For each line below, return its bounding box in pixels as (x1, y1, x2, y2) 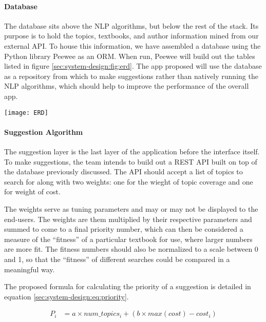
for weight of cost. (4, 186, 61, 197)
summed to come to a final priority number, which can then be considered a (4, 224, 243, 234)
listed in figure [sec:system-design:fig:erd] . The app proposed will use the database (4, 61, 262, 71)
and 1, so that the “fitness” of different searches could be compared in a (4, 253, 230, 264)
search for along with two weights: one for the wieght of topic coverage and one (4, 176, 253, 187)
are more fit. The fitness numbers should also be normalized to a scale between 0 (4, 244, 258, 254)
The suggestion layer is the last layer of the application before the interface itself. (4, 146, 260, 156)
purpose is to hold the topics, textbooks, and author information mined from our (4, 30, 259, 41)
